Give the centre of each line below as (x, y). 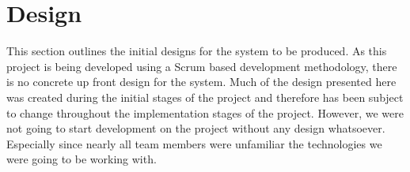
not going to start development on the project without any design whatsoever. (196, 128)
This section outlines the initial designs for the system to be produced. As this (197, 51)
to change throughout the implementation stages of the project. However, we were (205, 112)
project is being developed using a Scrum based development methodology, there (202, 66)
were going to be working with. (82, 159)
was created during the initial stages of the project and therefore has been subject (205, 97)
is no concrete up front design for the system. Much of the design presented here (201, 82)
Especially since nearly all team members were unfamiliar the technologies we (194, 143)
